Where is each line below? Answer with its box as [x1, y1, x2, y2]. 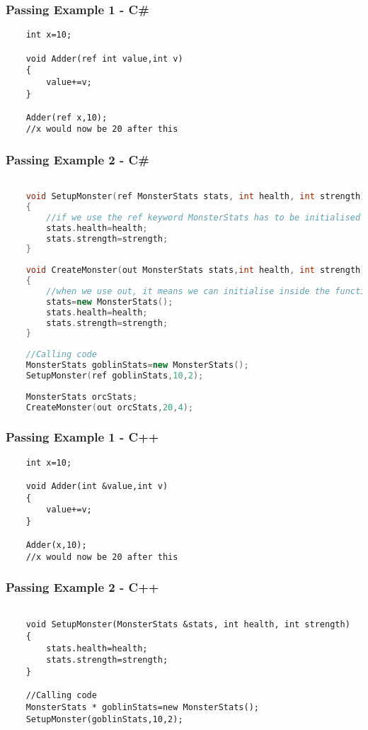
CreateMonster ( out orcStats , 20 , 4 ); [25, 402, 193, 412]
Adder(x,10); [25, 540, 87, 551]
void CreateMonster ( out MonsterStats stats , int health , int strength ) [25, 265, 366, 276]
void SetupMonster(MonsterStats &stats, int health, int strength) [25, 619, 350, 630]
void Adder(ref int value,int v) [25, 53, 183, 64]
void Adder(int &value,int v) [25, 481, 168, 491]
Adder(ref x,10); [25, 112, 108, 123]
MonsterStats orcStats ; [25, 391, 138, 402]
